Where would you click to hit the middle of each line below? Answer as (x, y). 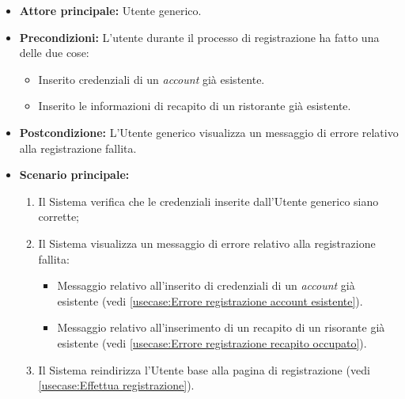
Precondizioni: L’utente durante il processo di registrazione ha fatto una (199, 37)
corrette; (59, 217)
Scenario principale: (74, 175)
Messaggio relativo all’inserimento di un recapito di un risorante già (221, 327)
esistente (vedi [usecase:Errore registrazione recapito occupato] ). (212, 342)
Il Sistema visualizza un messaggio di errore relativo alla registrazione (207, 243)
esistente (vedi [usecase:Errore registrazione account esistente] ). (210, 300)
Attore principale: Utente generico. (110, 10)
